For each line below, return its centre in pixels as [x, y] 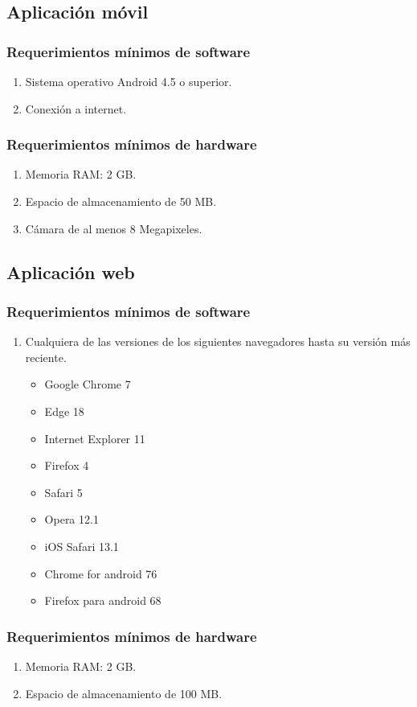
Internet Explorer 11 [95, 438]
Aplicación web [71, 271]
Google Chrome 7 [88, 384]
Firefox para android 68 [103, 600]
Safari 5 [63, 492]
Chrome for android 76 [101, 573]
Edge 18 [64, 411]
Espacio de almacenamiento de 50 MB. [121, 201]
